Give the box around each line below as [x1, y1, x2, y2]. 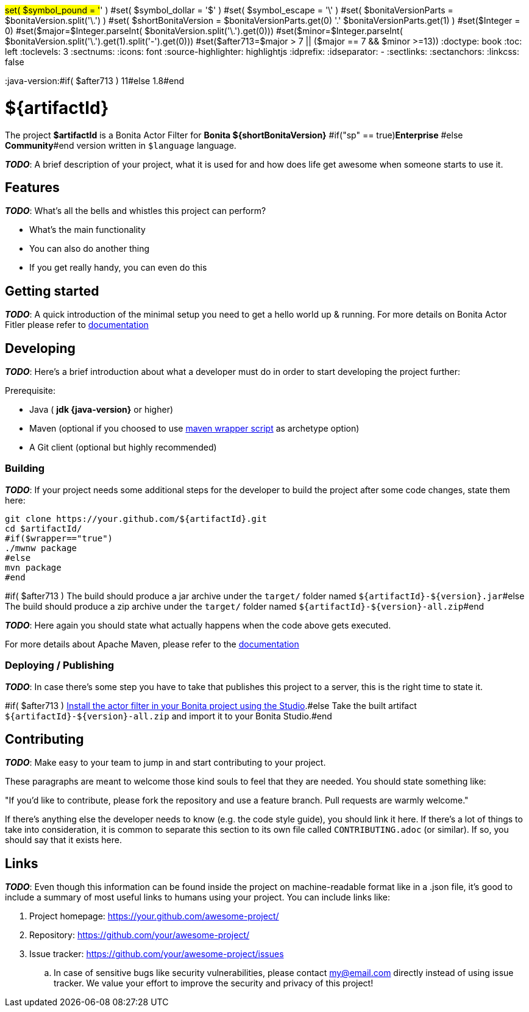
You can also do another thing [29, 243, 149, 254]
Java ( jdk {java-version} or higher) [29, 404, 174, 415]
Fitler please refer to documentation [5, 319, 149, 330]
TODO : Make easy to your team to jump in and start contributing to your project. [5, 757, 326, 768]
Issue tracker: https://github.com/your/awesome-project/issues [29, 949, 284, 960]
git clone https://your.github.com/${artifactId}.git [5, 513, 267, 524]
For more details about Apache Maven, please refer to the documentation [5, 638, 299, 649]
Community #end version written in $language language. [5, 140, 236, 151]
